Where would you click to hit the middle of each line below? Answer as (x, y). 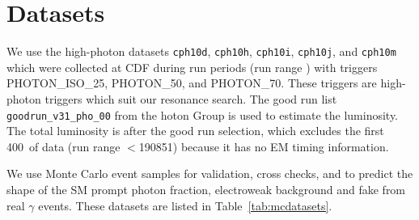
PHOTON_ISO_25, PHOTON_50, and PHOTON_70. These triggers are (192, 83)
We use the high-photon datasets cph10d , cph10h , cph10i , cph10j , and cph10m (201, 51)
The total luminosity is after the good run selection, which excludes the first (195, 131)
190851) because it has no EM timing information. (264, 146)
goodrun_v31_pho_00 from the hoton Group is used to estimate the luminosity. (203, 114)
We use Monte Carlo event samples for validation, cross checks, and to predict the (210, 173)
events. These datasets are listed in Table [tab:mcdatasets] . (185, 205)
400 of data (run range (63, 146)
